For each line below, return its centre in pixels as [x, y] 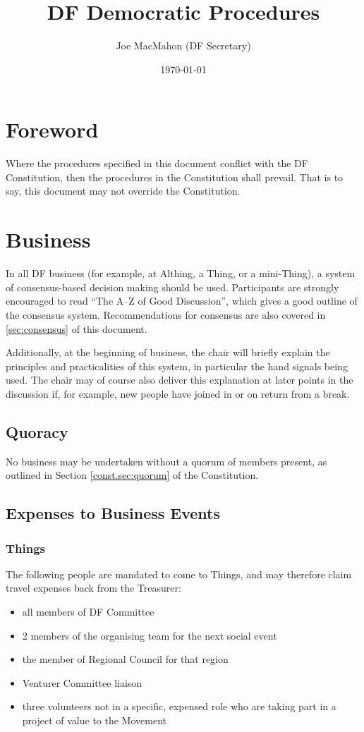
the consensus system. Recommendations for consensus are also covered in [166, 314]
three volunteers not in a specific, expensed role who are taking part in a [179, 706]
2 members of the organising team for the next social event [150, 635]
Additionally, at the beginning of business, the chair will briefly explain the [168, 352]
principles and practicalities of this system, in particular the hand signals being [177, 366]
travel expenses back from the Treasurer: [93, 588]
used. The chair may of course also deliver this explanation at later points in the [180, 380]
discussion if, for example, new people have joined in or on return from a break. [178, 393]
